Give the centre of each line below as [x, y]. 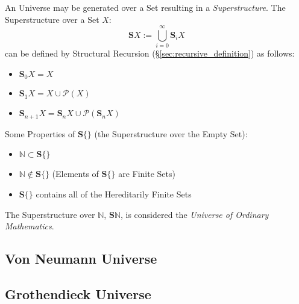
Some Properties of [40, 133]
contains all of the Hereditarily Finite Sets [114, 194]
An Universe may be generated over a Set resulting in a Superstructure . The [145, 7]
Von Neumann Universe [81, 259]
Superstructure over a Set [52, 19]
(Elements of [75, 174]
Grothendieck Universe [78, 293]
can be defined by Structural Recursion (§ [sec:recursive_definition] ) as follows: [150, 53]
